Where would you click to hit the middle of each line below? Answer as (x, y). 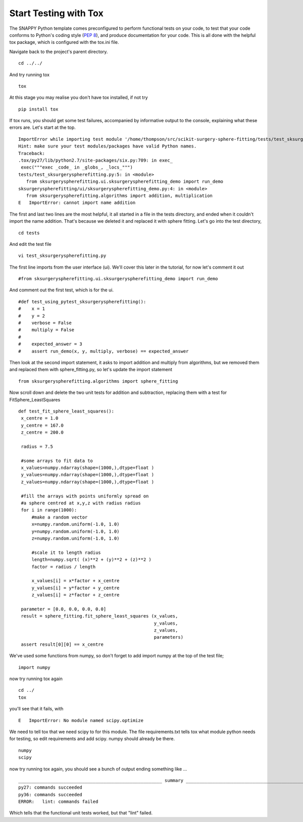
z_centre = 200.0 (42, 432)
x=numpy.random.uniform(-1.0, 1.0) (75, 524)
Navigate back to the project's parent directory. (59, 52)
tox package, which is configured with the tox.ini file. (64, 42)
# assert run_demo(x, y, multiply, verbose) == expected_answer (104, 351)
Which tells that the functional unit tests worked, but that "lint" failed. (81, 813)
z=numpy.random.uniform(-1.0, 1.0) (75, 538)
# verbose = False (45, 323)
